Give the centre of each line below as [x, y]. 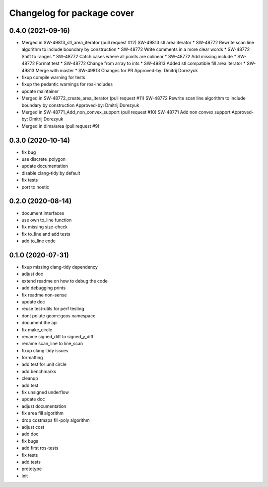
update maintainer [40, 91]
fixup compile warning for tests [53, 78]
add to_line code [38, 241]
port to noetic [35, 187]
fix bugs [30, 441]
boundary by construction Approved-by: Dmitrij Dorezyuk [80, 105]
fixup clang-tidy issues [45, 350]
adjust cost [33, 427]
